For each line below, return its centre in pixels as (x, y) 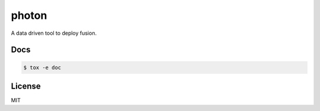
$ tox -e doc (42, 67)
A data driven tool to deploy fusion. (54, 33)
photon (29, 15)
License (26, 86)
